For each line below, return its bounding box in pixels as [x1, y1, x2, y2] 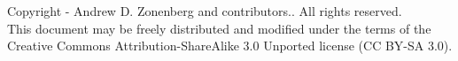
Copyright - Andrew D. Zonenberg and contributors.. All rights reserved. [7, 2, 402, 19]
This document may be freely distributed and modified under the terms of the [7, 19, 431, 37]
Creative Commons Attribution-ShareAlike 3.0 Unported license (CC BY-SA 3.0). [7, 36, 453, 55]
